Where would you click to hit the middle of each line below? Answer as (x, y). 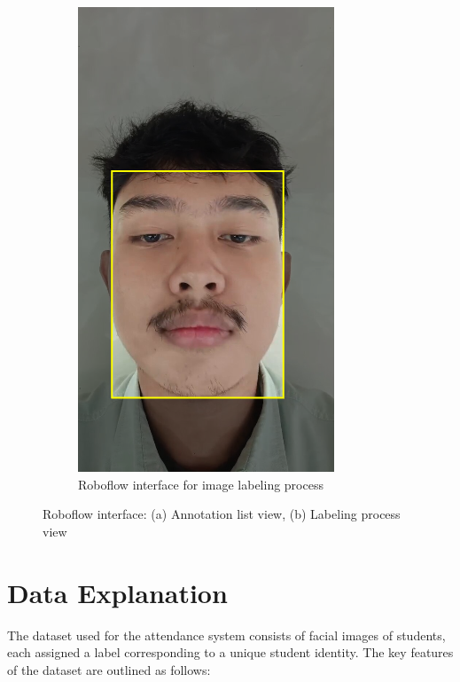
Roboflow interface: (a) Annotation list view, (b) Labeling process (222, 514)
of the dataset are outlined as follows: (109, 669)
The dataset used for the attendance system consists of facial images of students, (226, 635)
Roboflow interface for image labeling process (201, 484)
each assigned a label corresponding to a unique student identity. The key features (230, 652)
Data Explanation (117, 592)
